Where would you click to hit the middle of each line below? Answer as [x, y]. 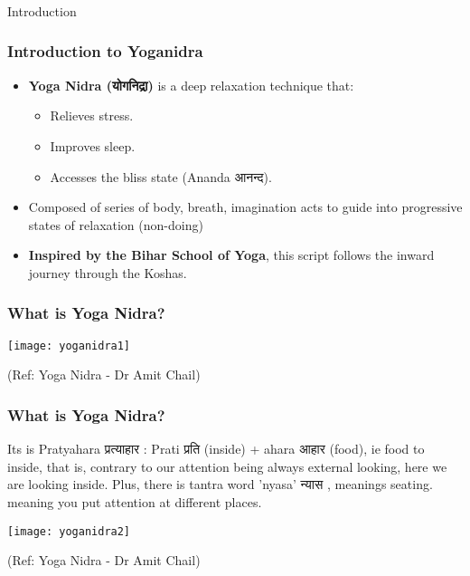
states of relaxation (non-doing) [116, 224]
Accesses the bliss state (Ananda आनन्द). [161, 176]
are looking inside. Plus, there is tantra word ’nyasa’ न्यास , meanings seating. [220, 484]
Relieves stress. [92, 115]
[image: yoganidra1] [69, 346]
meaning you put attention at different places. [135, 501]
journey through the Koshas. [108, 272]
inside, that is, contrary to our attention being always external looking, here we [227, 466]
